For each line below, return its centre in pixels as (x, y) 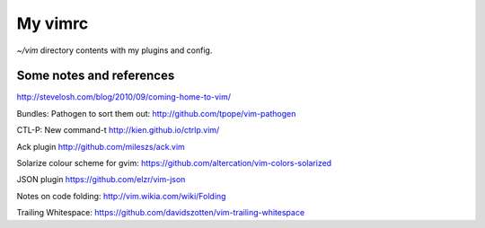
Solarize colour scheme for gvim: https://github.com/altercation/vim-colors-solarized (174, 163)
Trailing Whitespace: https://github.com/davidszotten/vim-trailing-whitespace (161, 213)
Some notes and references (96, 76)
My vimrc (53, 23)
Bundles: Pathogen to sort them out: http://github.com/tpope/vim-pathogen (156, 113)
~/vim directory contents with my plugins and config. (115, 50)
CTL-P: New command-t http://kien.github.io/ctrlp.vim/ (118, 130)
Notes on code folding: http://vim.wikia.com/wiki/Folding (121, 196)
